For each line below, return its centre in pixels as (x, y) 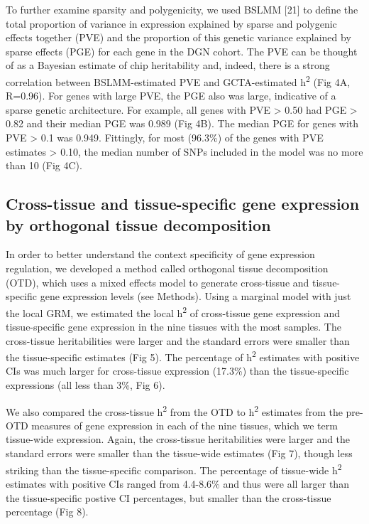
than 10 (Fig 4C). (44, 165)
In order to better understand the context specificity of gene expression (160, 254)
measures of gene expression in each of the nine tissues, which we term (184, 425)
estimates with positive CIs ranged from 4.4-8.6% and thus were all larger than (177, 483)
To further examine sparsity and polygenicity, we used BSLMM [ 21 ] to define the (182, 9)
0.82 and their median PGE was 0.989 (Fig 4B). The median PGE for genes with (182, 123)
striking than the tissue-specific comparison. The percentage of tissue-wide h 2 (174, 469)
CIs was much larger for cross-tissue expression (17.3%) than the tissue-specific (177, 371)
